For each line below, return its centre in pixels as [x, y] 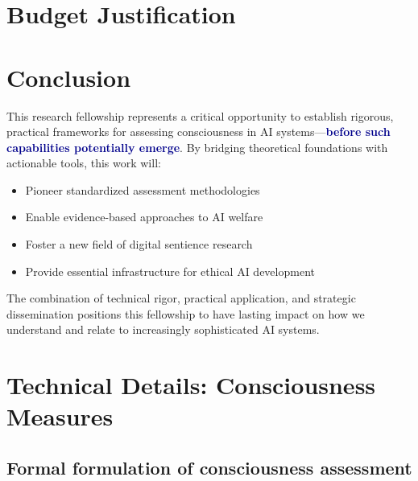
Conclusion [69, 77]
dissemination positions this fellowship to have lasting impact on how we [186, 313]
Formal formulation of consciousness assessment [209, 467]
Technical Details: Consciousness [191, 385]
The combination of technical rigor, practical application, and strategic [181, 298]
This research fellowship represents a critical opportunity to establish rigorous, [200, 115]
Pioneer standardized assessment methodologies [143, 189]
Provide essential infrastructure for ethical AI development [170, 271]
